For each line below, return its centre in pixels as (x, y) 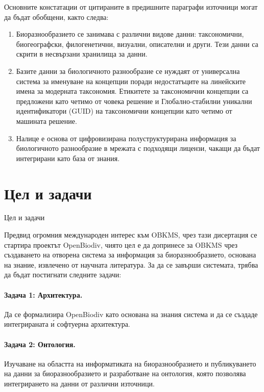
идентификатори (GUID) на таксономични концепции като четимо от (124, 111)
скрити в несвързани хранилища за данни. (82, 54)
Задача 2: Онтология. (40, 344)
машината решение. (46, 121)
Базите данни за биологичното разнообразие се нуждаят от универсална (128, 71)
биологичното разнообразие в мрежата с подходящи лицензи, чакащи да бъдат (138, 148)
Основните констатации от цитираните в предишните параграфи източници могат (131, 7)
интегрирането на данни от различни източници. (79, 383)
